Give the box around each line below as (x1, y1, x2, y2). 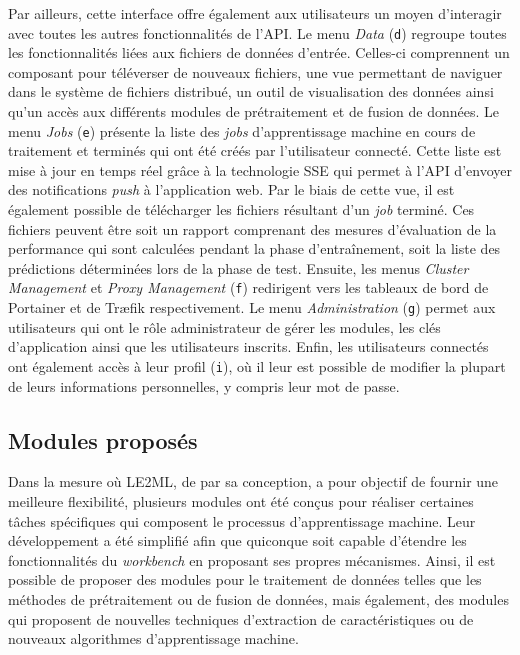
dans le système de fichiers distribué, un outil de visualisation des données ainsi (8, 81, 494, 102)
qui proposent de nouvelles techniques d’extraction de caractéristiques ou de (8, 608, 474, 629)
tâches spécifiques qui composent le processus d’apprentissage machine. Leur (8, 510, 476, 531)
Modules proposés (8, 424, 198, 455)
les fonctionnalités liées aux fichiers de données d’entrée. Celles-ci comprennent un (8, 42, 510, 63)
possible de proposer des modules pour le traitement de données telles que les (8, 569, 482, 590)
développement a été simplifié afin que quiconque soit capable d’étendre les (8, 530, 467, 551)
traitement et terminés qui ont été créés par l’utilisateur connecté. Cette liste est (8, 140, 502, 161)
